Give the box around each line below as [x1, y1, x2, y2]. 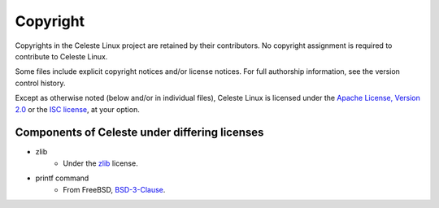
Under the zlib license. [63, 158, 138, 168]
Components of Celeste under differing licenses [15, 126, 264, 140]
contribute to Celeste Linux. [15, 51, 108, 61]
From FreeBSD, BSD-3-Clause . [63, 184, 166, 194]
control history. [15, 78, 66, 88]
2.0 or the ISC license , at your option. [15, 104, 140, 114]
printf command [35, 173, 89, 183]
